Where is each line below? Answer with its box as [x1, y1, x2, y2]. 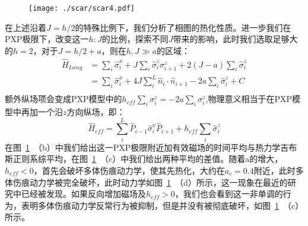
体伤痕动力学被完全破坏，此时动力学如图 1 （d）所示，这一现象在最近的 [5, 176, 288, 188]
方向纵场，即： [66, 106, 125, 117]
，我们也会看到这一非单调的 [174, 187, 283, 200]
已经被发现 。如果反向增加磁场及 [21, 187, 146, 200]
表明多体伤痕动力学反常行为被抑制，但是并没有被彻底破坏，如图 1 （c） [21, 199, 304, 211]
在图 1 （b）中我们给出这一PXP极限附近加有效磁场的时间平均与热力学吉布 [5, 141, 297, 153]
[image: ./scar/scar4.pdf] [28, 4, 135, 12]
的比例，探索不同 [101, 33, 169, 45]
